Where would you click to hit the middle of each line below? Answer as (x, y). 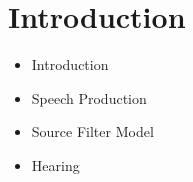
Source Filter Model (92, 131)
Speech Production (89, 97)
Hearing (55, 164)
